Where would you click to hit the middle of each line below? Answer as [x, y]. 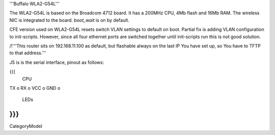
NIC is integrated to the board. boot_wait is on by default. [70, 20]
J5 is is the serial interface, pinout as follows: [57, 62]
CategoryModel [26, 126]
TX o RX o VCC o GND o [35, 88]
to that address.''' [28, 53]
